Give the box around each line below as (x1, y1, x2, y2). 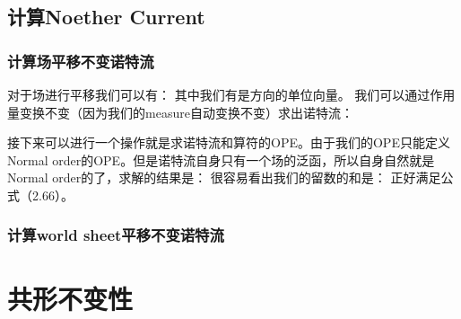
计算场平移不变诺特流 (7, 49, 154, 72)
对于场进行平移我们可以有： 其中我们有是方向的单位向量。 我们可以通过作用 (7, 85, 456, 103)
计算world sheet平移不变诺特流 (7, 224, 224, 246)
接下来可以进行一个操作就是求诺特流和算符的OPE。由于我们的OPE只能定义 (7, 133, 450, 152)
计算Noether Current (7, 3, 205, 31)
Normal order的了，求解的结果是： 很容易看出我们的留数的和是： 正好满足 (7, 168, 441, 187)
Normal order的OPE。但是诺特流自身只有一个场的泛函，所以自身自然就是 (7, 150, 435, 169)
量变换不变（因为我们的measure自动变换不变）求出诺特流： (7, 102, 353, 121)
